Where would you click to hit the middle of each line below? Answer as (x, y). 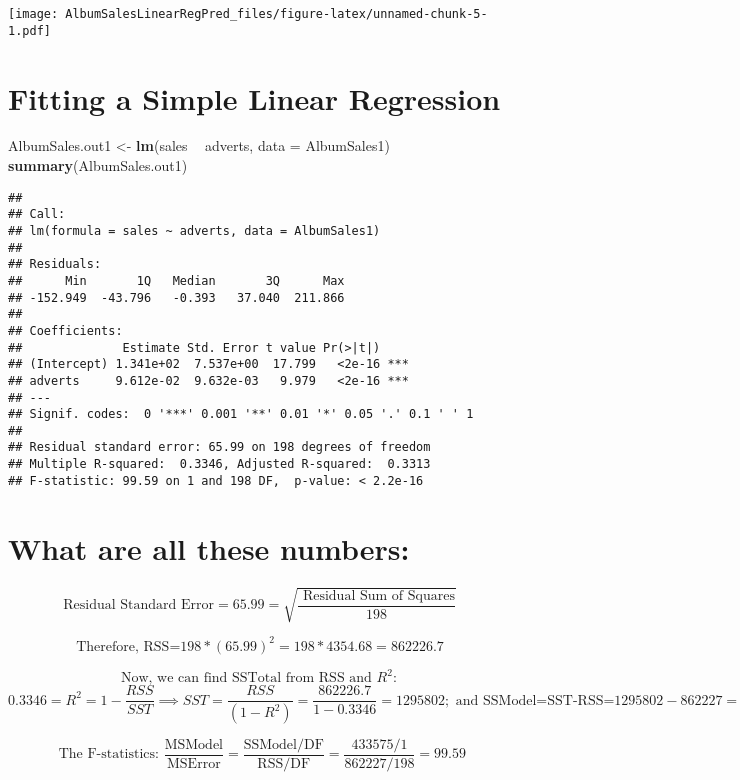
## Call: (37, 214)
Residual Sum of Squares (378, 595)
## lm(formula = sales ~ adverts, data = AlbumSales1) (194, 230)
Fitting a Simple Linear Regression (254, 97)
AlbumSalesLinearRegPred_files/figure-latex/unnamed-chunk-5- (276, 14)
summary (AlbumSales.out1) (98, 165)
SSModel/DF (283, 745)
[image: (33, 14)
